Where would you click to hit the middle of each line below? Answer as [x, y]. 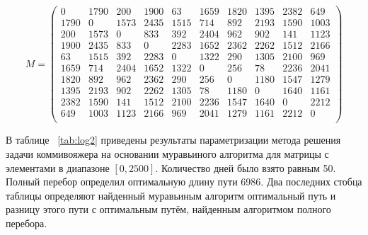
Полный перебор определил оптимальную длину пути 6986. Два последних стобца [184, 182]
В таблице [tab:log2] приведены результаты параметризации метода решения [173, 140]
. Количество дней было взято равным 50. [246, 167]
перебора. [27, 223]
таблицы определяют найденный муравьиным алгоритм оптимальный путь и [171, 195]
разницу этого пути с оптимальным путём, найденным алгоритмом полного [168, 209]
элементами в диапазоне [58, 167]
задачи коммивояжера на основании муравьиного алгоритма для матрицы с [167, 154]
